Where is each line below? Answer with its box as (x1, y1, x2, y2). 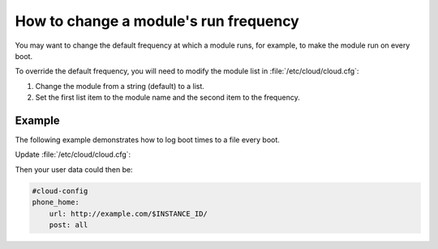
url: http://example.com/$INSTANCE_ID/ (49, 209, 208, 218)
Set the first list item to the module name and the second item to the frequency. (35, 93, 300, 103)
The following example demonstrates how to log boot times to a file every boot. (15, 135, 280, 145)
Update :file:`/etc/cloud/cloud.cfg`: (15, 150, 131, 159)
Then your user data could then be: (15, 164, 133, 174)
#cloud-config (32, 186, 88, 196)
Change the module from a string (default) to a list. (35, 81, 204, 91)
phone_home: (32, 198, 80, 207)
